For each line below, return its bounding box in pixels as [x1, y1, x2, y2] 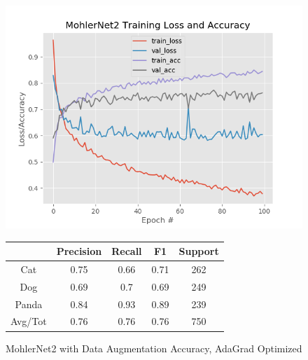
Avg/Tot [10, 314, 47, 328]
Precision [56, 244, 102, 258]
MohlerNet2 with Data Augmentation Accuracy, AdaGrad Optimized [6, 340, 302, 355]
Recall [111, 244, 142, 258]
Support [178, 244, 219, 258]
